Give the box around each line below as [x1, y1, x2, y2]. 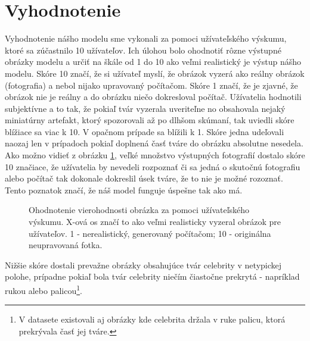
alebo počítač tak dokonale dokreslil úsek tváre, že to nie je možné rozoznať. [5, 172, 283, 184]
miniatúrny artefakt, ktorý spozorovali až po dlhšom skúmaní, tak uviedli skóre [5, 114, 294, 126]
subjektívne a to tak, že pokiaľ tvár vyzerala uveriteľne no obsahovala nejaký [5, 102, 286, 114]
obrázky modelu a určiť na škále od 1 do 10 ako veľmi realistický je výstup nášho [5, 55, 302, 68]
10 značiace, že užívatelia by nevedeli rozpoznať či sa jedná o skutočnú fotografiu [5, 160, 300, 173]
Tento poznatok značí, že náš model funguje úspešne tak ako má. [5, 183, 243, 196]
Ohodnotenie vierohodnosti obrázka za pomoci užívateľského [29, 204, 250, 216]
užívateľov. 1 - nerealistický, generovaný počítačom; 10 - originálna [29, 227, 271, 239]
